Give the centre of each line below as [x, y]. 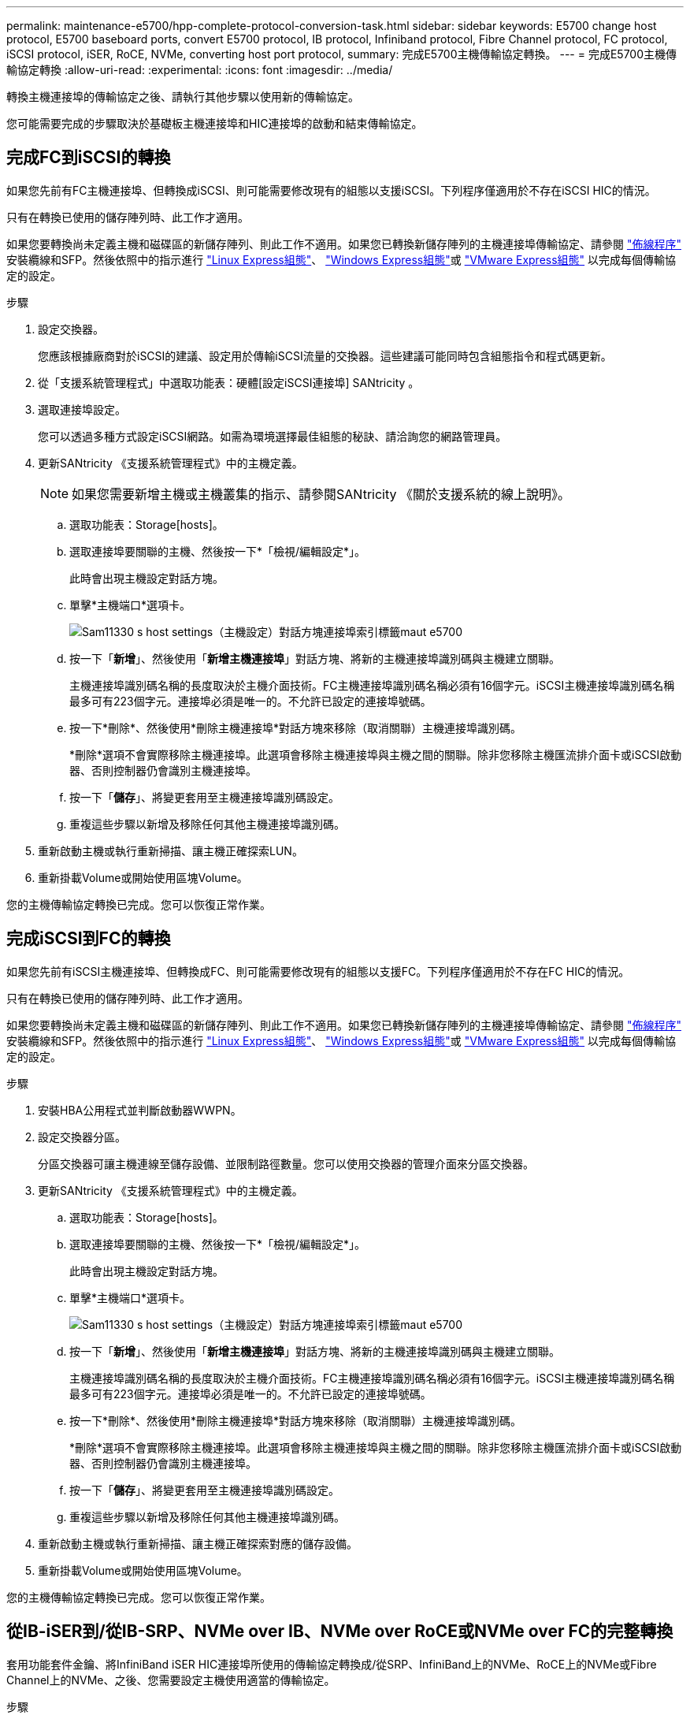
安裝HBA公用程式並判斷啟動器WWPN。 [140, 1110]
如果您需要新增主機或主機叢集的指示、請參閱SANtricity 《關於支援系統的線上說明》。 [321, 494]
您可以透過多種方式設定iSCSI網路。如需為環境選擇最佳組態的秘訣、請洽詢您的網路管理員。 [273, 436]
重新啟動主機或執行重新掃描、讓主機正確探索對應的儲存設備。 [198, 1543]
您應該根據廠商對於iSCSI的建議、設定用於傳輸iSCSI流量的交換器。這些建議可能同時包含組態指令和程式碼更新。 [325, 355]
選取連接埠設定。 [82, 409]
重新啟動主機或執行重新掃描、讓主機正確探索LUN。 [171, 850]
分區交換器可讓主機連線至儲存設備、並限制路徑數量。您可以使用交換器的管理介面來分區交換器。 [286, 1163]
